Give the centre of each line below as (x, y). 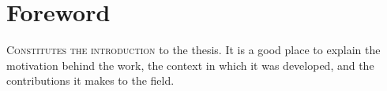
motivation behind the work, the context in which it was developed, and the (190, 65)
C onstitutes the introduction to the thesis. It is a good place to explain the (193, 50)
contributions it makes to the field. (90, 80)
